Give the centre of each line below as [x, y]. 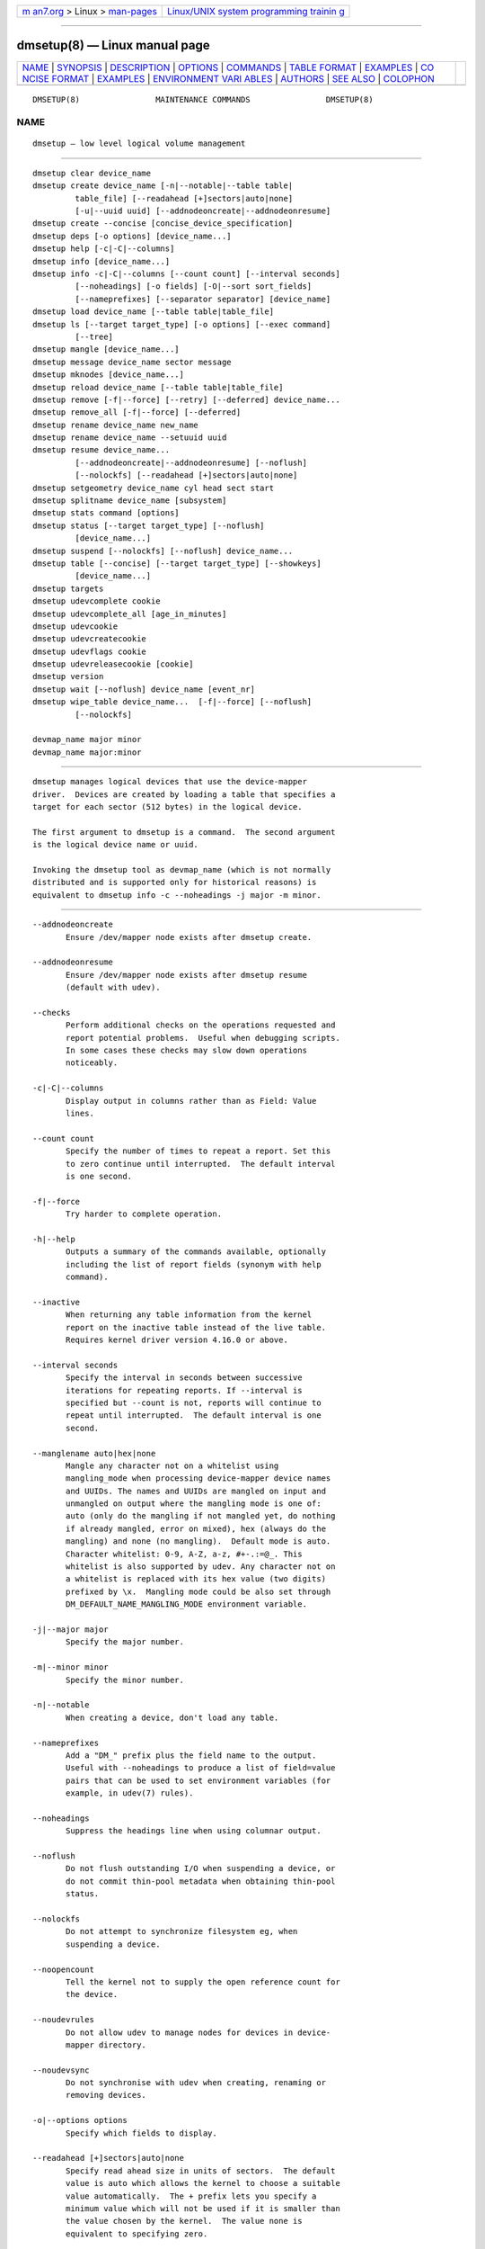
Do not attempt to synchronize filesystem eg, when [182, 1931]
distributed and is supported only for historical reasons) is [175, 883]
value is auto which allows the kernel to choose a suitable [203, 2183]
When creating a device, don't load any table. [172, 1717]
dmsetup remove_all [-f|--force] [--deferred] [137, 412]
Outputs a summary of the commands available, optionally [196, 1252]
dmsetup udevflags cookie [90, 651]
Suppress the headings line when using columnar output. [194, 1831]
